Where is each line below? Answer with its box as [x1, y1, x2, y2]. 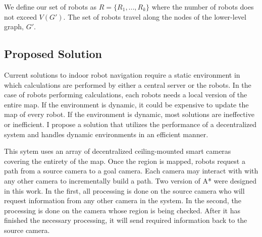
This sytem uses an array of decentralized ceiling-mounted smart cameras [4, 146, 231, 156]
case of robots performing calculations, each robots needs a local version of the [4, 89, 247, 100]
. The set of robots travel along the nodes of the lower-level [63, 11, 246, 22]
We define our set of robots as [4, 2, 97, 12]
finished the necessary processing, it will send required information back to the [4, 215, 247, 225]
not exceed [4, 11, 37, 22]
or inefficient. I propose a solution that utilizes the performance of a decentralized [4, 118, 257, 129]
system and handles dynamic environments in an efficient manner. [4, 129, 208, 139]
